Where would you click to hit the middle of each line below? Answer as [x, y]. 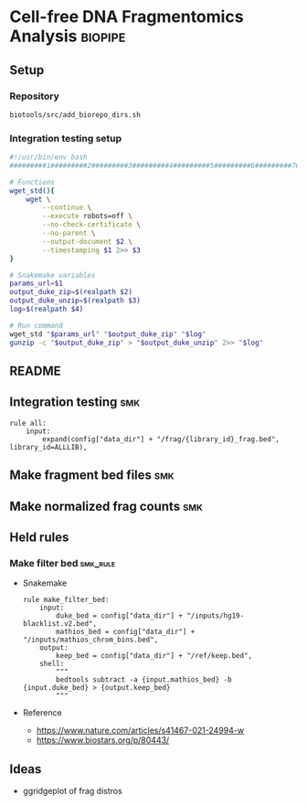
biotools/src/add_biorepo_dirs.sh [75, 115]
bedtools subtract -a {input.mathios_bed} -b [144, 680]
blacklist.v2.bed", [60, 624]
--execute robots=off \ [87, 217]
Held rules [39, 537]
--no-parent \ [69, 233]
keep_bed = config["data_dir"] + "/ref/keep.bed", [154, 656]
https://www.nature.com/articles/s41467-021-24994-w [140, 731]
